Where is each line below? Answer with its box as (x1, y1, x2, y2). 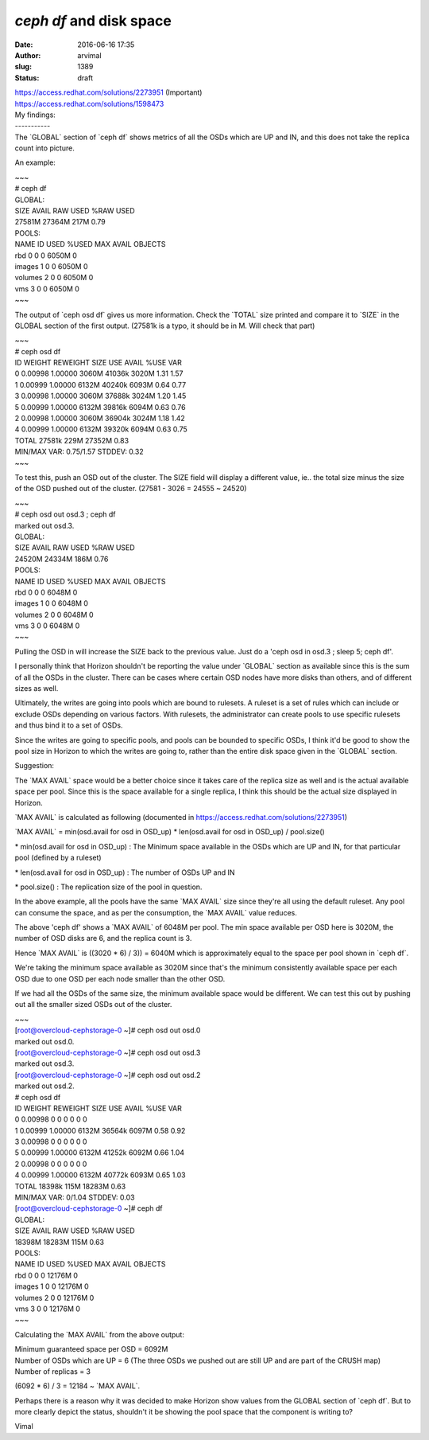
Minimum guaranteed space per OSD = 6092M (14, 1344, 168, 1354)
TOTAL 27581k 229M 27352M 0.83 (14, 435, 129, 445)
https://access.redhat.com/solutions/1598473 (14, 99, 164, 108)
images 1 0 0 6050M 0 (14, 261, 88, 271)
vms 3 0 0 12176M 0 (14, 1304, 81, 1313)
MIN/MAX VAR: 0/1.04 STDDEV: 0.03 (14, 1192, 135, 1202)
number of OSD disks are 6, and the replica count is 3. (14, 934, 192, 943)
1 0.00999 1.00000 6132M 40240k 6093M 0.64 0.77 (14, 380, 187, 389)
